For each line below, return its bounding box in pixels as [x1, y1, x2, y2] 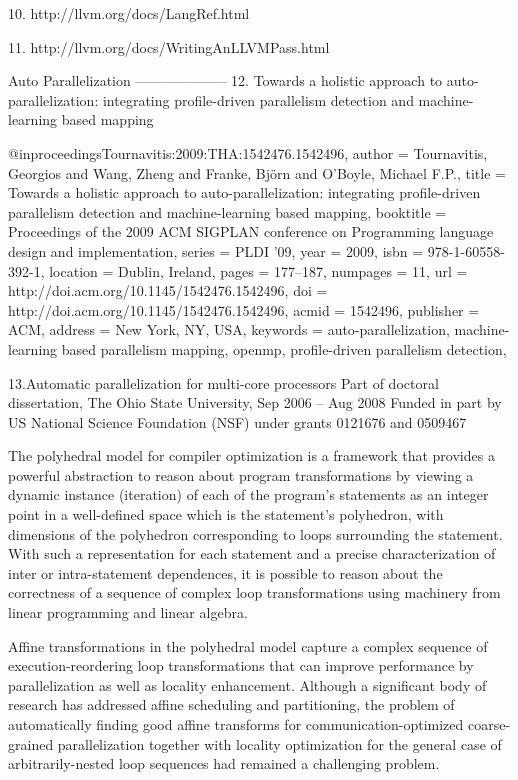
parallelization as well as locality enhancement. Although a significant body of [8, 674, 487, 695]
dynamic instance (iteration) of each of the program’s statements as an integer [8, 484, 489, 505]
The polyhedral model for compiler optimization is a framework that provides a [8, 445, 495, 466]
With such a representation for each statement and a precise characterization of [8, 543, 496, 564]
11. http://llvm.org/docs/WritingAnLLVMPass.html [8, 36, 330, 57]
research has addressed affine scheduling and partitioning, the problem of [8, 694, 455, 715]
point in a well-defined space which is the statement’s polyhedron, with [8, 504, 444, 525]
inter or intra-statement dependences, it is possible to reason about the [8, 562, 443, 583]
